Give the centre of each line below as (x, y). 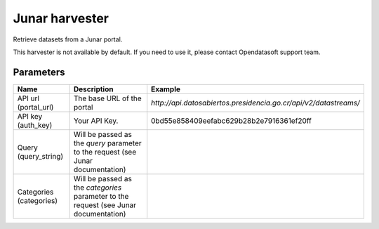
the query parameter (108, 143)
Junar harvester (61, 18)
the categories (98, 188)
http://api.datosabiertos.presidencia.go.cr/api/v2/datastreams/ (256, 103)
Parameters (39, 72)
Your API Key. (96, 121)
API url (28, 98)
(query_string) (40, 156)
